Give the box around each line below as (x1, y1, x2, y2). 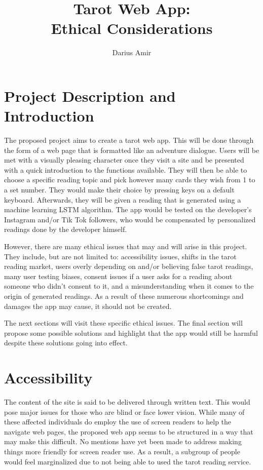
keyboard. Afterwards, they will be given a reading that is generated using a (4, 194, 241, 205)
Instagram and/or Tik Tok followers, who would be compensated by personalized (4, 214, 256, 224)
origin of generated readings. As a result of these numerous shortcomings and (4, 290, 244, 301)
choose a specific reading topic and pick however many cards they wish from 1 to (4, 174, 255, 185)
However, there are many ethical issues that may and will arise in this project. (4, 241, 247, 251)
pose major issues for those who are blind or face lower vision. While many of (4, 406, 245, 417)
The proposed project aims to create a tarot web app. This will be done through (4, 135, 254, 145)
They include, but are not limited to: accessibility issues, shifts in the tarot (4, 251, 237, 261)
